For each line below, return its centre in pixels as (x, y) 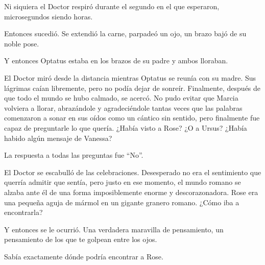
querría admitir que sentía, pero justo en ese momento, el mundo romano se (123, 182)
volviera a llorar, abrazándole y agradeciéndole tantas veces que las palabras (123, 107)
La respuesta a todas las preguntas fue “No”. (74, 155)
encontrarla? (23, 212)
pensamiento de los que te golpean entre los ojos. (81, 239)
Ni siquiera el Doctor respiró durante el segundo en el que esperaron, (112, 6)
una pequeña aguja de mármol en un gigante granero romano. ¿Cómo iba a (122, 202)
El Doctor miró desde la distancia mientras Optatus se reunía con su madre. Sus (130, 77)
